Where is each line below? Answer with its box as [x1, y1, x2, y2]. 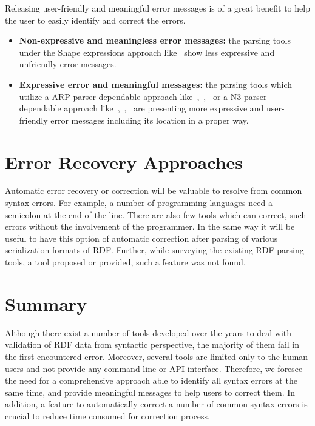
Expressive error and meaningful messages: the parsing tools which [19, 78, 293, 90]
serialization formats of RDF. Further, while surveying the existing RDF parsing [5, 244, 304, 256]
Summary [5, 291, 87, 316]
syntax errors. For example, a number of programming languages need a [5, 196, 273, 209]
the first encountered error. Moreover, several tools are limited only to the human [5, 350, 308, 362]
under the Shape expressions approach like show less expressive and [19, 45, 275, 58]
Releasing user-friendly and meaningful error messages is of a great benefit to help [5, 2, 310, 14]
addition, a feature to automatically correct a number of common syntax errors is [5, 398, 308, 410]
